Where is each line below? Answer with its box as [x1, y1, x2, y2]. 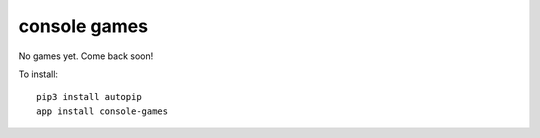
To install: [18, 68, 59, 80]
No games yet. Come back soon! [18, 50, 154, 62]
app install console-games [36, 105, 169, 117]
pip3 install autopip [36, 91, 142, 103]
